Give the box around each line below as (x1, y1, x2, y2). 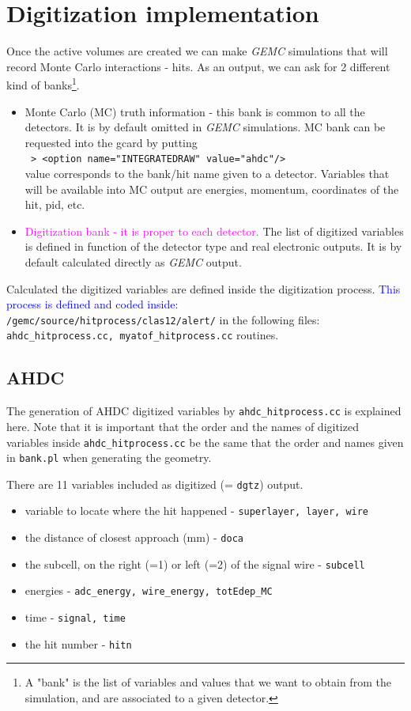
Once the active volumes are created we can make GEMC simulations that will (6, 43, 388, 59)
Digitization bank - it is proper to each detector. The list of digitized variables (25, 222, 404, 239)
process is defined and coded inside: (6, 296, 179, 312)
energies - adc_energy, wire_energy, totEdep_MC (25, 582, 273, 599)
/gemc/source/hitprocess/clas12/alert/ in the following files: (6, 311, 320, 327)
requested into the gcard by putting (25, 134, 198, 150)
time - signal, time (25, 609, 126, 626)
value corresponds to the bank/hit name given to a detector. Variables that (25, 165, 390, 181)
